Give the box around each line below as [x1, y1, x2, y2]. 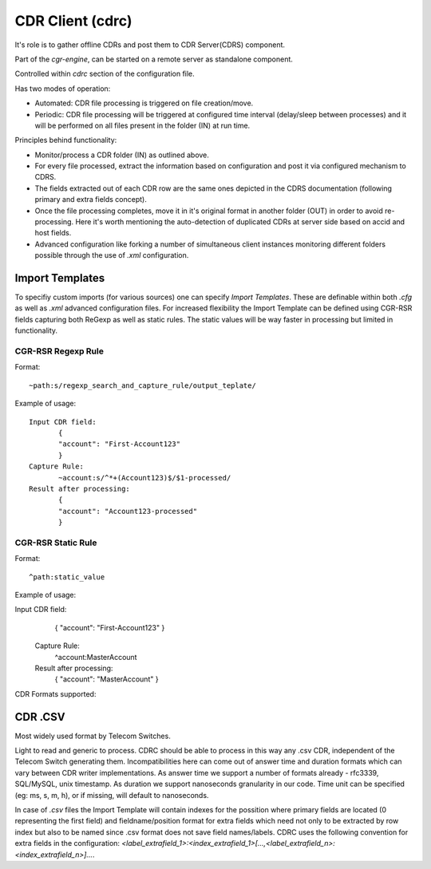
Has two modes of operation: [14, 84, 111, 93]
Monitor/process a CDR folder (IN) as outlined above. [34, 150, 209, 160]
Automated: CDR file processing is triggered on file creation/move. [34, 98, 254, 108]
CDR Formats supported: [14, 689, 97, 698]
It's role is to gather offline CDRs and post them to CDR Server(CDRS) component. [14, 40, 286, 49]
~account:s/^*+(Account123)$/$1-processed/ [58, 473, 231, 482]
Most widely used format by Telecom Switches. [14, 731, 171, 741]
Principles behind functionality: [14, 136, 117, 145]
